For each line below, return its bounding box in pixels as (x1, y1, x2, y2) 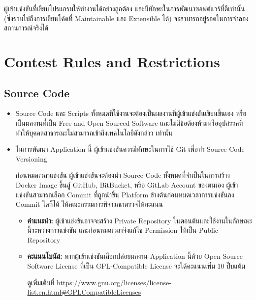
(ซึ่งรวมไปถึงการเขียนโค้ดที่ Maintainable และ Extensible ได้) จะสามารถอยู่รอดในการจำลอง (4, 13, 249, 23)
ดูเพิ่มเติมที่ (27, 277, 55, 287)
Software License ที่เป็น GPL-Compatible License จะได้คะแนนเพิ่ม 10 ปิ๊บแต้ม (27, 261, 246, 271)
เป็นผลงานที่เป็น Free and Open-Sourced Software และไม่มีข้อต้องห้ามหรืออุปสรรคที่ (15, 117, 243, 128)
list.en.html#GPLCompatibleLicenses (27, 287, 141, 297)
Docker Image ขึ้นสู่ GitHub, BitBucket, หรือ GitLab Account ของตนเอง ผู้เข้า (15, 179, 238, 190)
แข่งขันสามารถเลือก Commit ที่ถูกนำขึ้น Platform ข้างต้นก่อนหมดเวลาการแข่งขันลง (15, 189, 234, 199)
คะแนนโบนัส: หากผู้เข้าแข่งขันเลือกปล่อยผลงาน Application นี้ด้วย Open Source (27, 251, 243, 261)
